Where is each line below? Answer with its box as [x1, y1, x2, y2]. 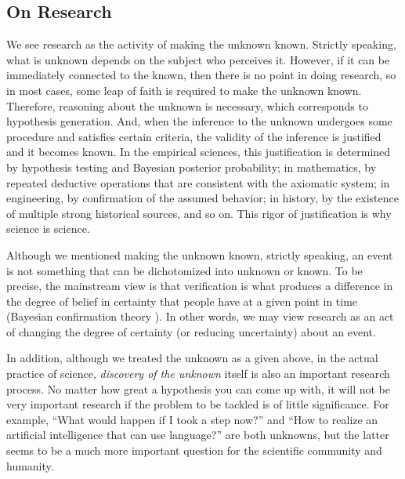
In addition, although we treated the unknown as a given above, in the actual [6, 350, 378, 366]
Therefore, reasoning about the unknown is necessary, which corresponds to [6, 97, 368, 114]
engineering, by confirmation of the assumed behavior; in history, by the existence [6, 190, 399, 206]
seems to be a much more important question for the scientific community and [6, 442, 382, 459]
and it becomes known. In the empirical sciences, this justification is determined [6, 143, 391, 160]
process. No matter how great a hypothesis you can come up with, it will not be [6, 380, 390, 397]
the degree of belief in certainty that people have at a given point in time [6, 292, 358, 309]
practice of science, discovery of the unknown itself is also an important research [6, 365, 390, 382]
